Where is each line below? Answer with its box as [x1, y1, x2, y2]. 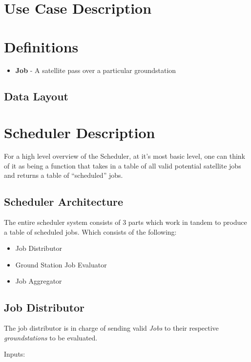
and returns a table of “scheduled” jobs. [4, 170, 123, 180]
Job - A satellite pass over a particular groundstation [15, 65, 176, 75]
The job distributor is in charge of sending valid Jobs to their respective [4, 323, 219, 333]
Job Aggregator [15, 276, 62, 286]
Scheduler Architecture [4, 194, 123, 209]
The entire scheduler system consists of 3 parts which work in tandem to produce [4, 217, 247, 227]
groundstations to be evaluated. [4, 332, 98, 342]
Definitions [4, 36, 79, 56]
